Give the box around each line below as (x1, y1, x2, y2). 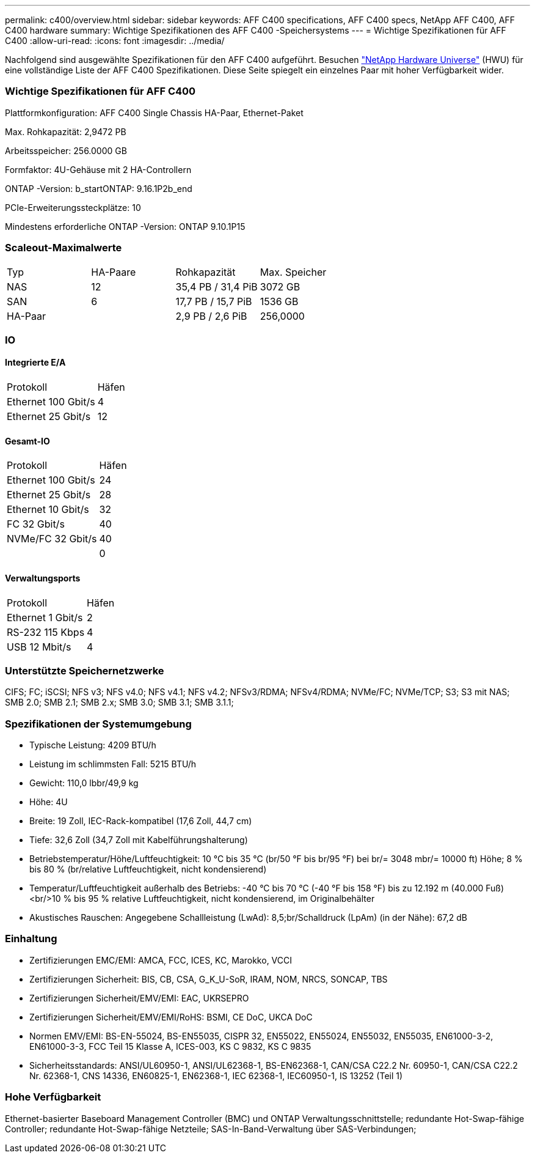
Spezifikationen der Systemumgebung (5, 717, 192, 730)
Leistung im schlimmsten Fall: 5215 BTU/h (29, 759, 196, 770)
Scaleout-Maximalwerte (5, 242, 122, 254)
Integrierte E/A (5, 357, 66, 368)
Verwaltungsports (5, 572, 81, 583)
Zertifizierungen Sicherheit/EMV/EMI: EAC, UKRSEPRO (29, 992, 249, 1003)
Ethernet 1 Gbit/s (7, 611, 83, 624)
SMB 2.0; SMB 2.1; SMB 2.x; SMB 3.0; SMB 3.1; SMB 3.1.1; (5, 697, 234, 708)
